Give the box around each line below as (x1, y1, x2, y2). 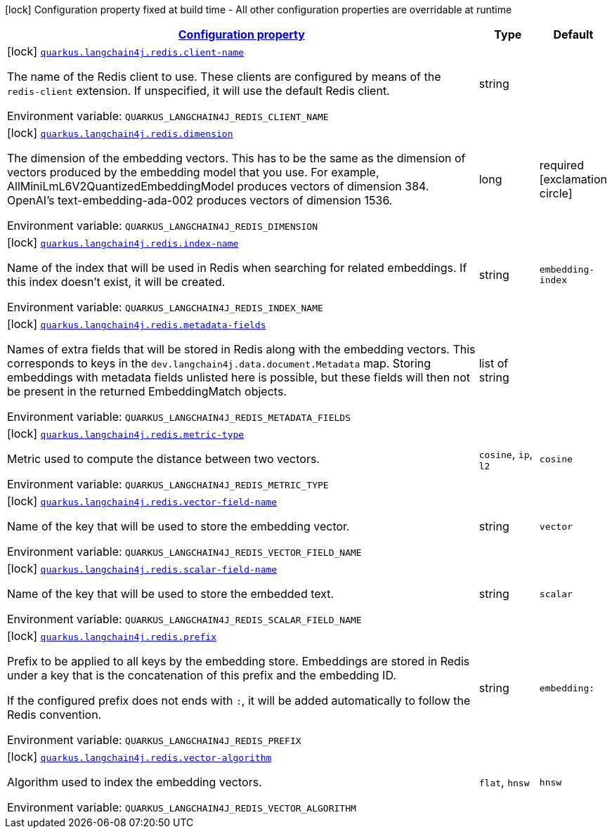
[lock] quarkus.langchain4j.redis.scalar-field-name (7, 561, 278, 575)
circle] (539, 186, 573, 200)
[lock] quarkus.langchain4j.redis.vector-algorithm (7, 750, 272, 764)
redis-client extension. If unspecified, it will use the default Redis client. (7, 84, 390, 98)
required (539, 158, 584, 172)
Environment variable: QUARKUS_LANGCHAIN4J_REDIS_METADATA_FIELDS (7, 410, 351, 424)
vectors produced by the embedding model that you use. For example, (7, 165, 379, 179)
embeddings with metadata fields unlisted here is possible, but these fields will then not (7, 370, 471, 384)
